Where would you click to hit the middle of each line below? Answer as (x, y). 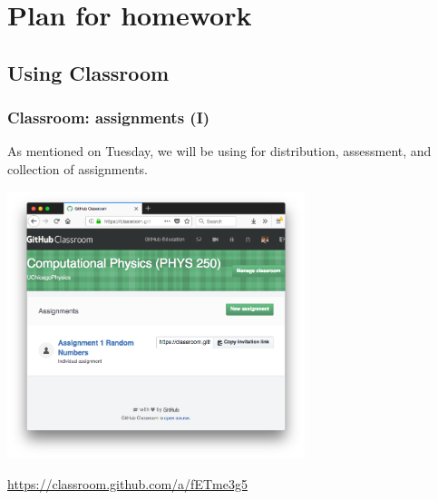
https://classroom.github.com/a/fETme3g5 (127, 483)
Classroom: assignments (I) (109, 118)
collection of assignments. (78, 168)
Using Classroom (88, 72)
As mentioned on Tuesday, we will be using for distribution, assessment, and (219, 151)
